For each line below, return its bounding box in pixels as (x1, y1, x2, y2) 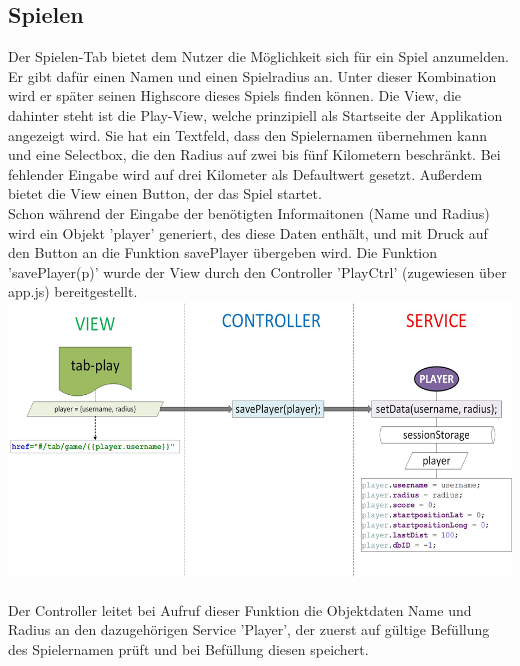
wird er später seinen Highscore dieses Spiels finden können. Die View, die (8, 85, 462, 106)
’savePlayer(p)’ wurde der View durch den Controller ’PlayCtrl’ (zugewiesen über (8, 261, 507, 282)
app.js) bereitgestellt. (8, 281, 138, 302)
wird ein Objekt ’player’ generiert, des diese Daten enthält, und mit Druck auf (8, 222, 488, 243)
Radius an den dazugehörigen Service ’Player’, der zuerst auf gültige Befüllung (8, 619, 490, 640)
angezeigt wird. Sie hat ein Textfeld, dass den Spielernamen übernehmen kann (8, 124, 488, 145)
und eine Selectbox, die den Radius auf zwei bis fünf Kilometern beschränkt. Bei (8, 144, 501, 165)
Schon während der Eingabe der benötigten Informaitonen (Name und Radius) (8, 202, 490, 223)
